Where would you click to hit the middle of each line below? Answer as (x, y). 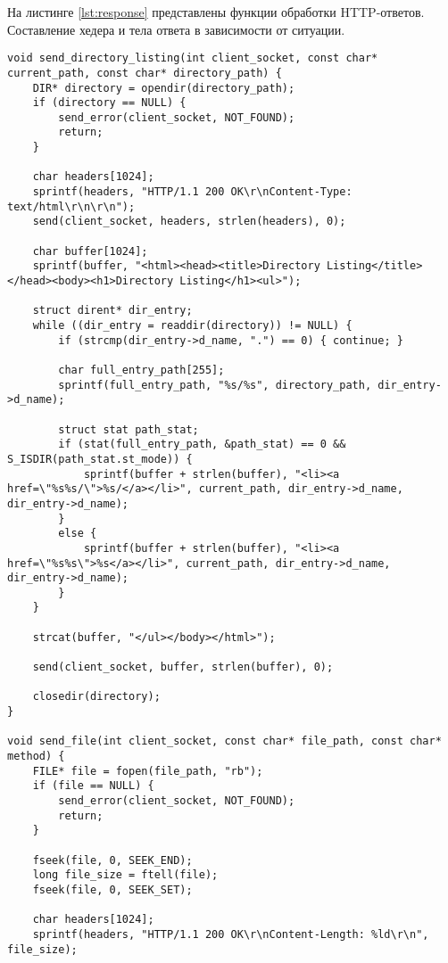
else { (78, 534)
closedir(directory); (96, 697)
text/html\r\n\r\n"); (71, 206)
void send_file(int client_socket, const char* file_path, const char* (224, 741)
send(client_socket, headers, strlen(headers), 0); (189, 222)
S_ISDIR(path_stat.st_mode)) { (100, 459)
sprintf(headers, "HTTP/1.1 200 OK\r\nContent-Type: (192, 192)
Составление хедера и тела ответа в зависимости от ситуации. (176, 29)
